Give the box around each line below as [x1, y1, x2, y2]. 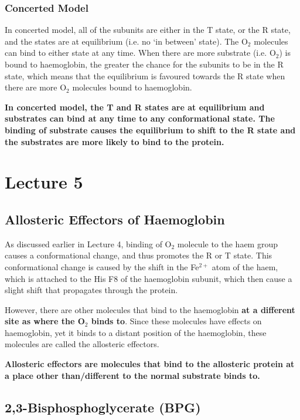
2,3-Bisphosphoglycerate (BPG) [5, 398, 201, 416]
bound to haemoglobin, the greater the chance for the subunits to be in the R [5, 58, 284, 70]
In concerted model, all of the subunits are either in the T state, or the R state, [5, 23, 291, 36]
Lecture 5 [5, 170, 83, 194]
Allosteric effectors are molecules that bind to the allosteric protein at [5, 358, 295, 370]
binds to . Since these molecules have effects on [91, 315, 262, 327]
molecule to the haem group [177, 237, 278, 250]
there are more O [5, 81, 67, 93]
